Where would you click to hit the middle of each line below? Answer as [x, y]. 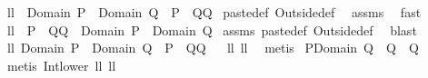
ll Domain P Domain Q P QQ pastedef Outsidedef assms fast [214, 12]
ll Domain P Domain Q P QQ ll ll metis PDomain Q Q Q [213, 48]
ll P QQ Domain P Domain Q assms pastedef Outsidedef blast [212, 29]
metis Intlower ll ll [61, 65]
